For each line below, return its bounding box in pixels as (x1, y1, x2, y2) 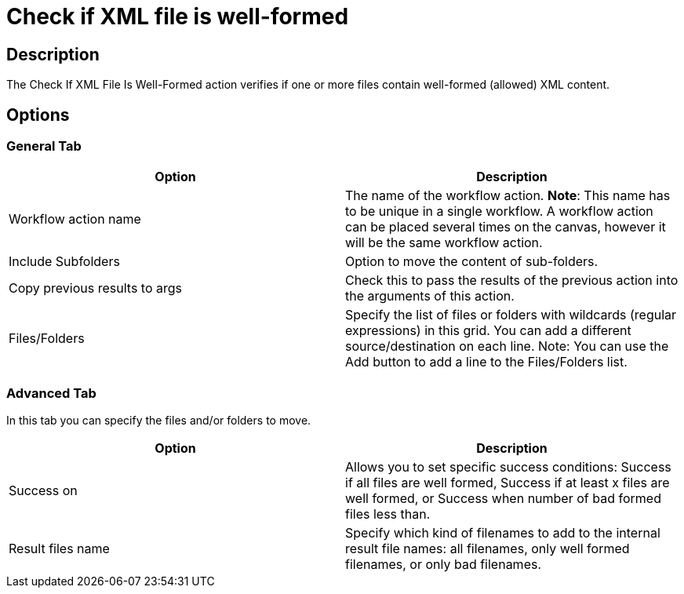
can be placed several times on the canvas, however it (345, 219, 666, 235)
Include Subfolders (9, 253, 120, 270)
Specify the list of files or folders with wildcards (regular (345, 307, 677, 323)
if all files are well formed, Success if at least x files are (345, 475, 670, 491)
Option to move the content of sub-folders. (345, 253, 598, 270)
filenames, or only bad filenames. (345, 556, 542, 573)
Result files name (9, 541, 110, 557)
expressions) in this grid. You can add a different (345, 323, 631, 339)
